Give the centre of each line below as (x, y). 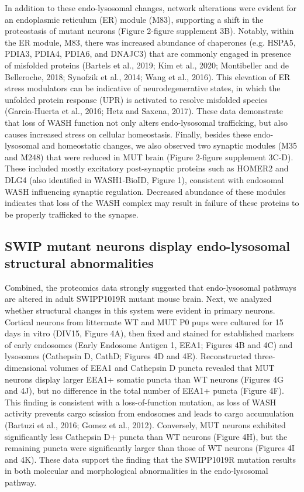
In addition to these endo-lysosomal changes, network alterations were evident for (151, 8)
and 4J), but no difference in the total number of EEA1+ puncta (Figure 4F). (144, 390)
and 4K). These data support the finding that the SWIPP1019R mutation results (151, 459)
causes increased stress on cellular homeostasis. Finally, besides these (128, 134)
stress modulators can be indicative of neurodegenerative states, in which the (143, 88)
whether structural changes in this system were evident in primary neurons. (140, 310)
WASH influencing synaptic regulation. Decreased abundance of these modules (145, 191)
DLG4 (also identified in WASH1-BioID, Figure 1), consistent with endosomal (144, 179)
